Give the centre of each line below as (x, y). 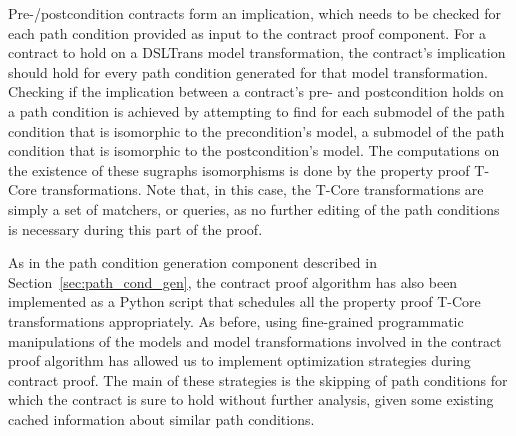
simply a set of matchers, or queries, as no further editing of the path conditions (254, 208)
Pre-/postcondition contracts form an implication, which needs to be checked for (254, 13)
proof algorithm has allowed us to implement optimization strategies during (239, 360)
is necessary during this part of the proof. (135, 228)
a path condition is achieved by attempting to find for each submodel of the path (256, 110)
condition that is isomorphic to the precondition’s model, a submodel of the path (256, 130)
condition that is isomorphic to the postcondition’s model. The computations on (254, 150)
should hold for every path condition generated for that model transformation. (248, 71)
